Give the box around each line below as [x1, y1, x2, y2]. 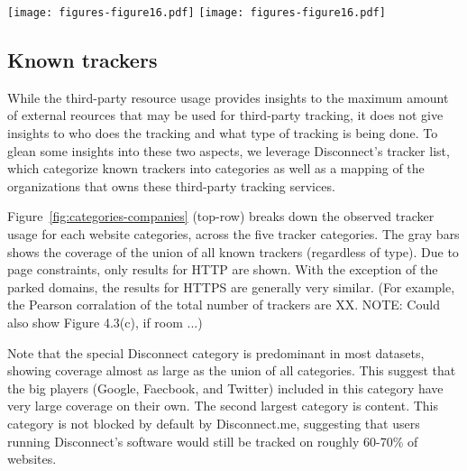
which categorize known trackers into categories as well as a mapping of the [7, 159, 425, 178]
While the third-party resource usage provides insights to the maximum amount [7, 88, 449, 106]
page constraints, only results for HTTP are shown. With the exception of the [7, 260, 438, 279]
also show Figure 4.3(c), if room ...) [7, 312, 203, 331]
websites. [7, 449, 57, 468]
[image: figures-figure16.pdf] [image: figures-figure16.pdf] [7, 6, 386, 19]
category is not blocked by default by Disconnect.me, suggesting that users [7, 413, 420, 432]
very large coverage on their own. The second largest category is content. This [7, 396, 439, 415]
